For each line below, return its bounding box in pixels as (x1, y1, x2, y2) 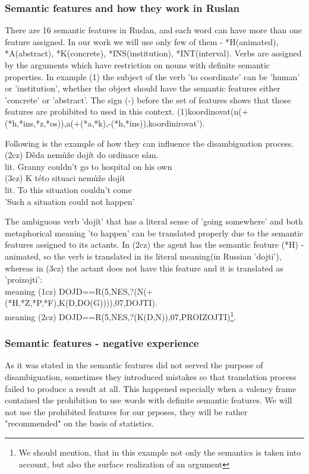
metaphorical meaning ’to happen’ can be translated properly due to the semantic (5, 226, 304, 239)
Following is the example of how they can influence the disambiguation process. (5, 137, 294, 149)
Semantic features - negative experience (5, 336, 199, 350)
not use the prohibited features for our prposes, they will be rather (5, 405, 248, 418)
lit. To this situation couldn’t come (5, 183, 132, 195)
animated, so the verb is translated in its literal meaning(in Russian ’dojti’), (5, 249, 282, 262)
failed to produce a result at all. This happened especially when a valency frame (5, 382, 297, 394)
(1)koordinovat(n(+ (177, 105, 248, 118)
